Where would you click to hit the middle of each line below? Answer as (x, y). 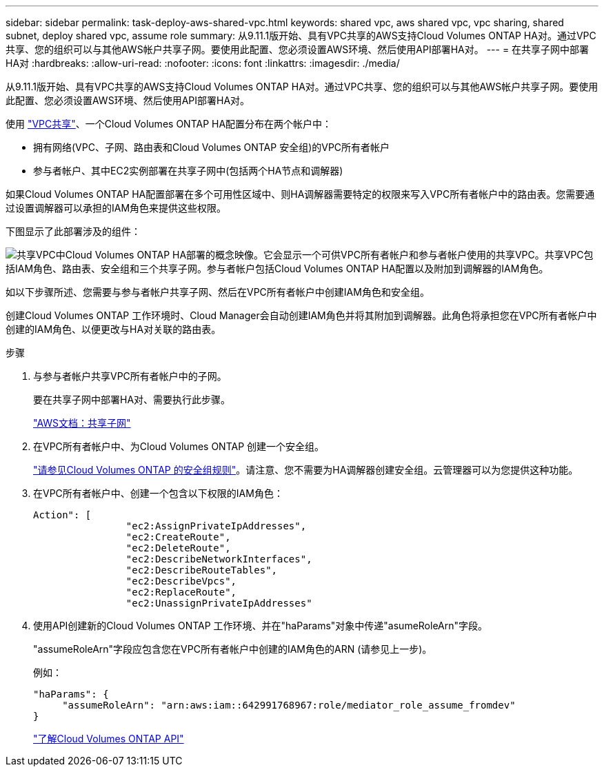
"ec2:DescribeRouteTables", (202, 570)
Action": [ (62, 515)
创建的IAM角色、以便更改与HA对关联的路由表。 (113, 329)
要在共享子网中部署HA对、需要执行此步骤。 (132, 399)
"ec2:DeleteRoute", (178, 548)
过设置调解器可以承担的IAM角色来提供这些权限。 (116, 208)
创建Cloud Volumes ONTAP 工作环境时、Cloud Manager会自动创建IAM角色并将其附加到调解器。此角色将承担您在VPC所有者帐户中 (301, 315)
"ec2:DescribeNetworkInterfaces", (219, 559)
